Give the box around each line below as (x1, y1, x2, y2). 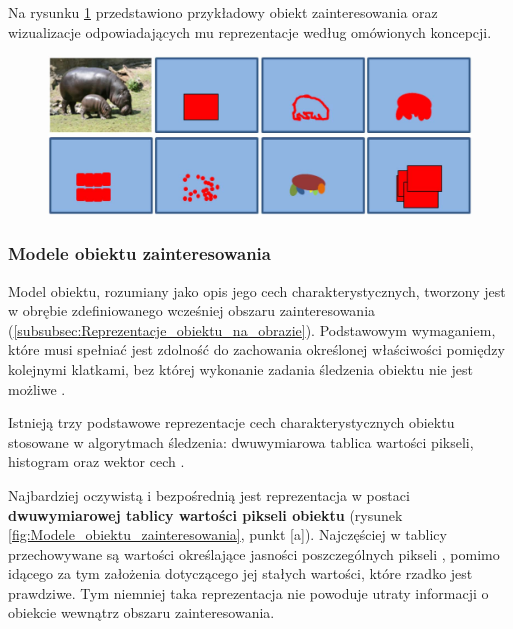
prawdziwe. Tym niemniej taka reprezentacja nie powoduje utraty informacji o (8, 582, 489, 603)
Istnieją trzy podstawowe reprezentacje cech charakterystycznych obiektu (8, 412, 455, 433)
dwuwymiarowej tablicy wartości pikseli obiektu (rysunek (8, 504, 403, 525)
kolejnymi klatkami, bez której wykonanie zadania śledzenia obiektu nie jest (8, 358, 473, 379)
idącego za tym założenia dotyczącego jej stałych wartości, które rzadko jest (8, 563, 473, 584)
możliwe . (8, 378, 66, 399)
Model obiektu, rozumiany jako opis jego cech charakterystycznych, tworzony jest (8, 280, 506, 301)
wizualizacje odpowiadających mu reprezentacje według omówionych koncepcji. (8, 21, 492, 42)
